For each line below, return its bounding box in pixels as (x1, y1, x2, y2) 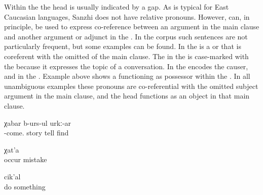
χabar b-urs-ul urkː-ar (4, 117, 71, 128)
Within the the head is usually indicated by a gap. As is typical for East (4, 2, 229, 12)
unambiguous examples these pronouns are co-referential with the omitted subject (4, 80, 258, 91)
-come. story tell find (4, 127, 69, 138)
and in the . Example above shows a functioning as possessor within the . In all (4, 71, 250, 81)
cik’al (4, 171, 21, 181)
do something (4, 181, 46, 191)
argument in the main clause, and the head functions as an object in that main (4, 90, 250, 101)
